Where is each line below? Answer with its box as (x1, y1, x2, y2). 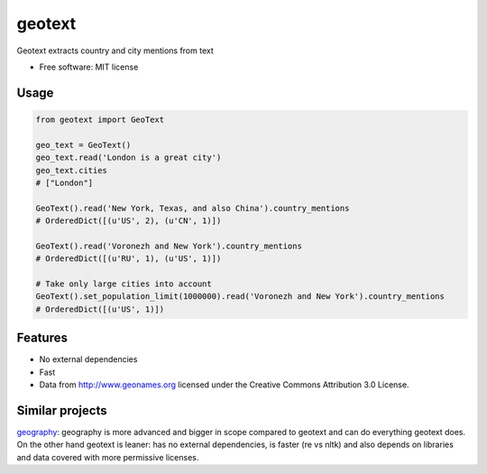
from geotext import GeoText (35, 114, 165, 125)
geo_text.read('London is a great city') (35, 153, 222, 163)
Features (16, 330, 68, 346)
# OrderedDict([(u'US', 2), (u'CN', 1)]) (35, 216, 222, 226)
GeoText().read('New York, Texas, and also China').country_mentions (35, 203, 350, 213)
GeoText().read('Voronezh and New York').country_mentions (35, 240, 302, 251)
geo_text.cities (35, 165, 108, 175)
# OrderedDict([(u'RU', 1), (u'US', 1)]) (35, 254, 222, 264)
